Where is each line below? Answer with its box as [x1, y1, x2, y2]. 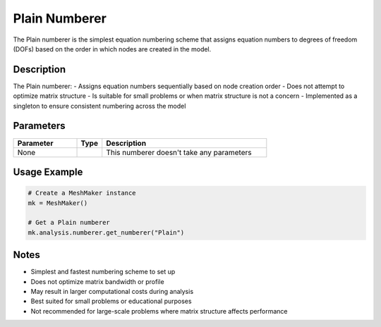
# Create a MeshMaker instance [28, 189, 137, 197]
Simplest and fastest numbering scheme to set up [30, 268, 176, 276]
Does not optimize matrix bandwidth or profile [30, 277, 165, 285]
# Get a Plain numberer [28, 218, 111, 227]
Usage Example [13, 166, 83, 178]
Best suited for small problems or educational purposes [30, 297, 192, 306]
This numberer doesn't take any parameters [106, 147, 252, 157]
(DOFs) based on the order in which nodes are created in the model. [13, 44, 212, 53]
